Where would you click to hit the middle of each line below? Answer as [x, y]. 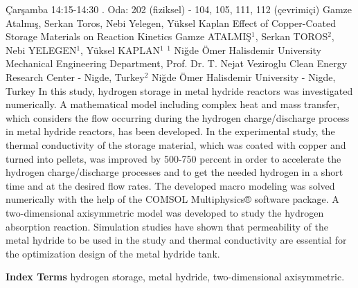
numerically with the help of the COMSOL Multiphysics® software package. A [172, 199]
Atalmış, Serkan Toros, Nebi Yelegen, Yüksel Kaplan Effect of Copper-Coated [171, 22]
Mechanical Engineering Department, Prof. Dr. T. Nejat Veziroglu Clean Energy [177, 63]
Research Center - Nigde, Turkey [75, 76]
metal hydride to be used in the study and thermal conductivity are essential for [176, 240]
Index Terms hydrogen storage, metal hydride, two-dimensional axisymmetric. [175, 277]
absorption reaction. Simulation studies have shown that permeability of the [167, 226]
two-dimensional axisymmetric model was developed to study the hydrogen [165, 212]
